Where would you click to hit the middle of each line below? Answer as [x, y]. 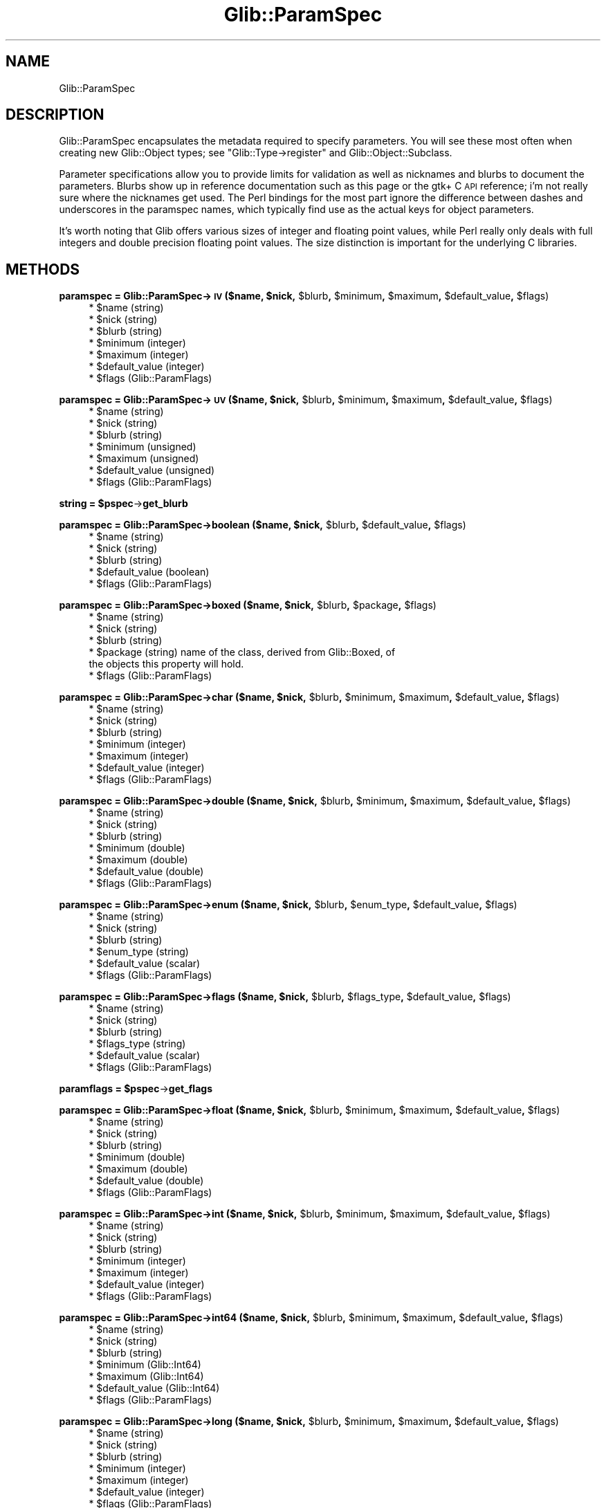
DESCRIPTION [55, 115]
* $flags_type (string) [137, 1044]
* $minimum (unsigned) [143, 447]
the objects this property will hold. [166, 664]
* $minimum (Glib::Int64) [145, 1365]
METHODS [43, 269]
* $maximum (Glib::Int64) [146, 1377]
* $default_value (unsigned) [152, 470]
